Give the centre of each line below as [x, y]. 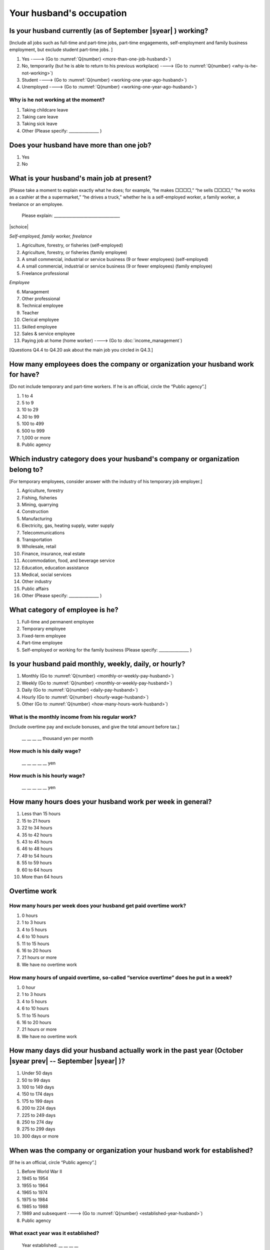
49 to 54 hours [37, 855]
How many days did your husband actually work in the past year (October [126, 1051]
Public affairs [35, 588]
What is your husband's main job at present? [80, 178]
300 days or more [40, 1136]
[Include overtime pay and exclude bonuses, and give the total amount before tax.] [94, 727]
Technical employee [42, 305]
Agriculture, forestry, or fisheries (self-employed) [72, 245]
